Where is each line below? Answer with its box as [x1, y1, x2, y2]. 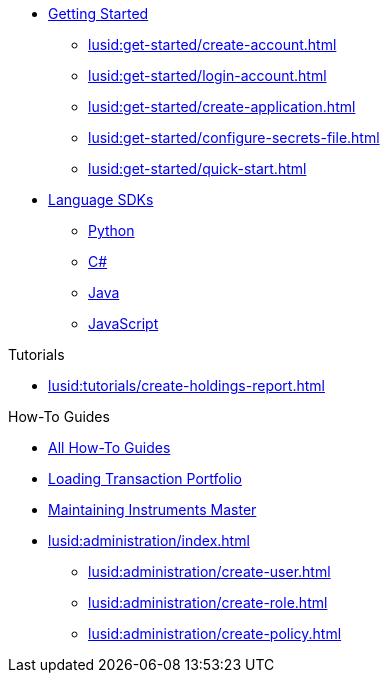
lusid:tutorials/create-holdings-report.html [48, 377, 325, 394]
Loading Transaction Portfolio [48, 470, 242, 487]
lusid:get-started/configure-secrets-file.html [88, 129, 380, 146]
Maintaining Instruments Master [48, 501, 257, 518]
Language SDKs [48, 191, 154, 208]
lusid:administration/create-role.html [88, 594, 328, 611]
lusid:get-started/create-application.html [88, 98, 356, 115]
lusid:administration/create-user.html [88, 563, 331, 580]
